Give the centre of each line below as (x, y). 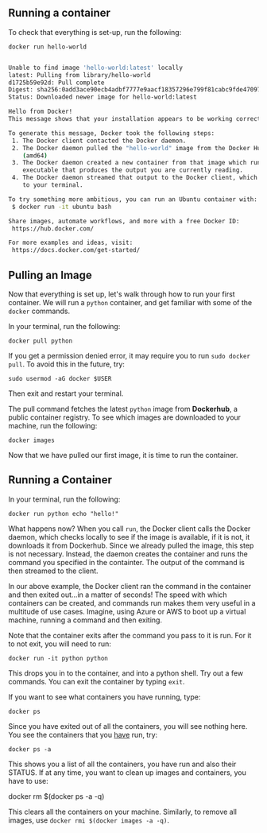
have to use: (29, 781)
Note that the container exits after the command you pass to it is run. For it (130, 635)
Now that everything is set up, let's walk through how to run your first (122, 294)
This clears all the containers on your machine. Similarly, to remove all (122, 812)
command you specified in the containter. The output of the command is (126, 562)
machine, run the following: (53, 426)
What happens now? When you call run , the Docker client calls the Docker (130, 529)
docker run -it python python (58, 658)
